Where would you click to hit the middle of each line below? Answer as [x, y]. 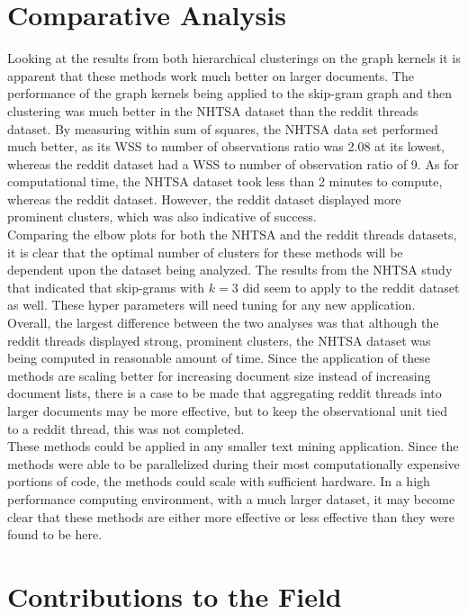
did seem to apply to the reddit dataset [351, 287]
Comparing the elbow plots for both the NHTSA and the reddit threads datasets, [232, 235]
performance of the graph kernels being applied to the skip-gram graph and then [229, 93]
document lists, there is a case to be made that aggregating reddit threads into [225, 393]
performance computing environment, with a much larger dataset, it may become [231, 498]
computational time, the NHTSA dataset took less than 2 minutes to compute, [225, 181]
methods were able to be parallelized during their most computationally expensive [234, 463]
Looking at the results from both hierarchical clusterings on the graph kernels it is [234, 58]
